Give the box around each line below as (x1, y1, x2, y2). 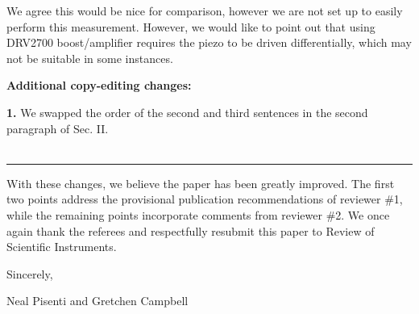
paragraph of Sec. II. (6, 119, 109, 136)
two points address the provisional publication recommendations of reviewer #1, (6, 190, 403, 207)
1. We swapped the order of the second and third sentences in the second (6, 103, 368, 120)
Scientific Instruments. (6, 238, 117, 255)
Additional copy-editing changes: (6, 77, 192, 94)
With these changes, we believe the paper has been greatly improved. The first (6, 174, 395, 191)
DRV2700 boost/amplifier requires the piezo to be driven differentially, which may (6, 34, 412, 51)
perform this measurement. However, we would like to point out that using (6, 18, 375, 35)
